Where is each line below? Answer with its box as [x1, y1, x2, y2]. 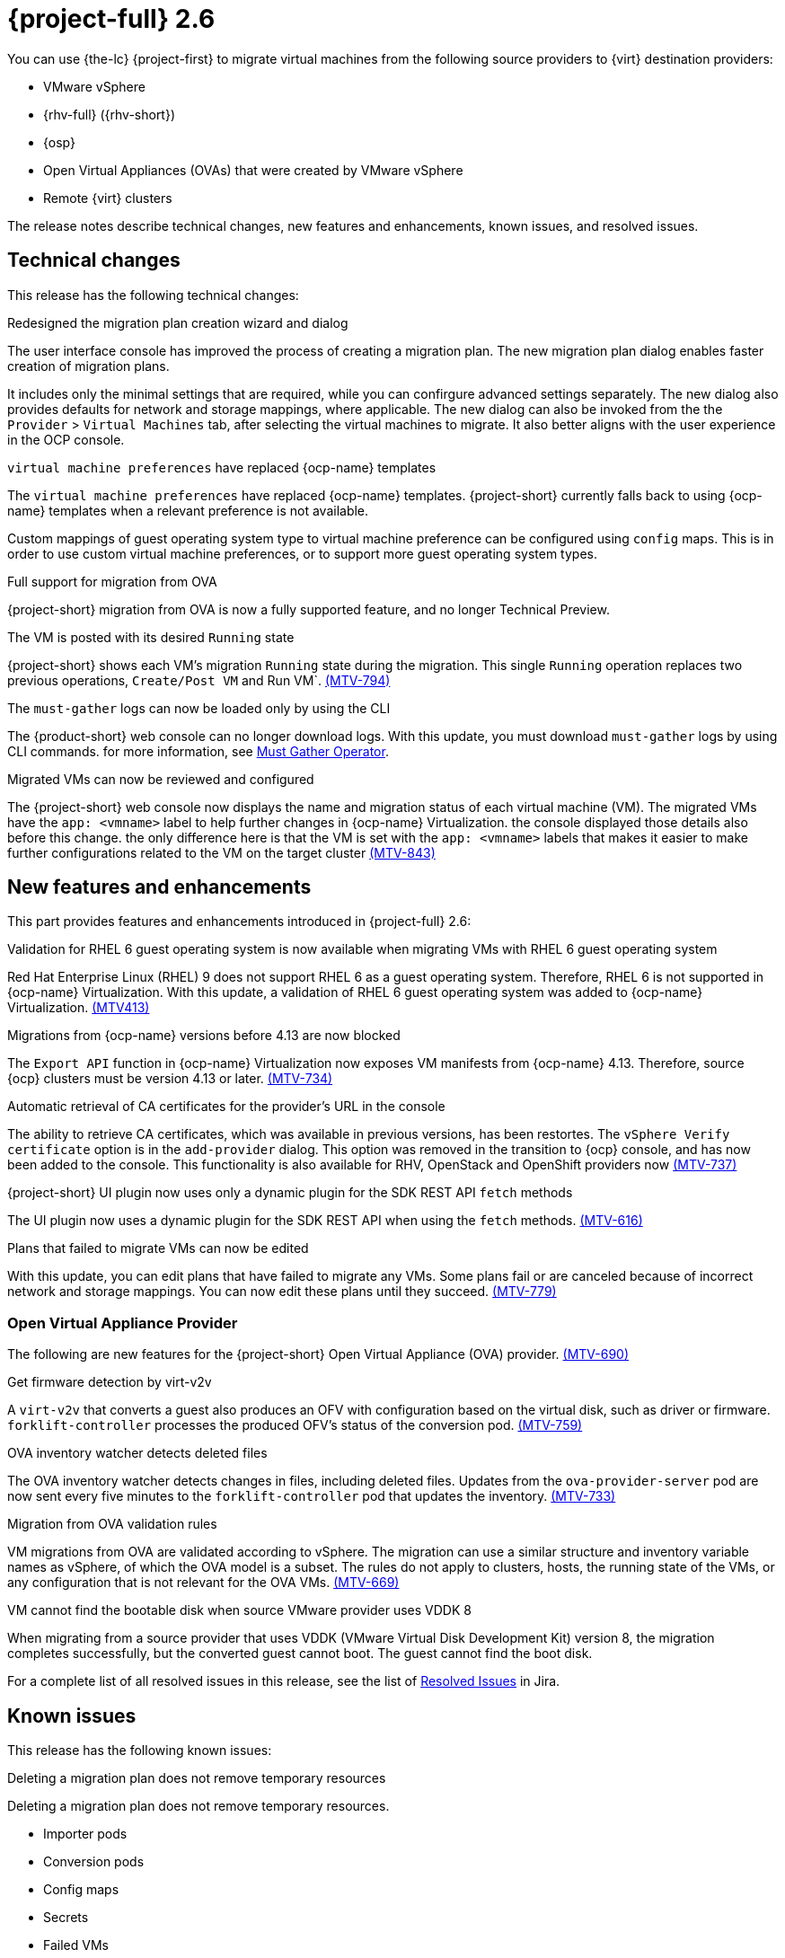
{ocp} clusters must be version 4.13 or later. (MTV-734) [7, 1071, 333, 1087]
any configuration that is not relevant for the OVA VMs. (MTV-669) [7, 1574, 400, 1591]
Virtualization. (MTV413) [7, 1000, 150, 1016]
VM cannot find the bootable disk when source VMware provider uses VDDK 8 [7, 1602, 472, 1618]
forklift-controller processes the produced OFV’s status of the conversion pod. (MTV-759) [7, 1417, 583, 1433]
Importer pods [43, 1826, 128, 1842]
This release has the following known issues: [7, 1742, 272, 1759]
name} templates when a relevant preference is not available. [7, 502, 369, 518]
